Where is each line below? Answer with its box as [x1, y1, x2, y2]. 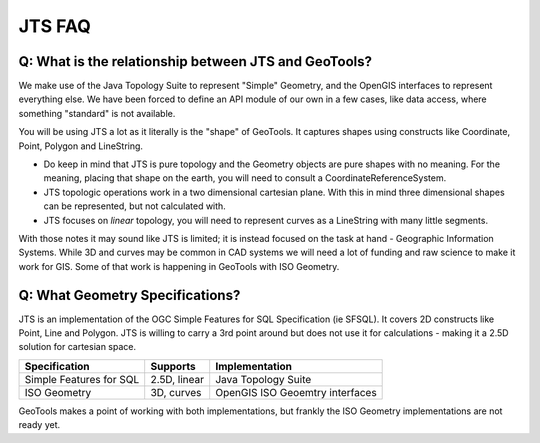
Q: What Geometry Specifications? [18, 286, 241, 304]
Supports [150, 359, 196, 373]
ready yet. [18, 419, 61, 431]
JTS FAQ [18, 15, 92, 37]
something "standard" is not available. [18, 107, 176, 119]
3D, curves [150, 385, 202, 399]
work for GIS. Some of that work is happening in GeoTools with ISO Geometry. [18, 260, 340, 272]
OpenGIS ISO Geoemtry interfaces [215, 385, 377, 399]
